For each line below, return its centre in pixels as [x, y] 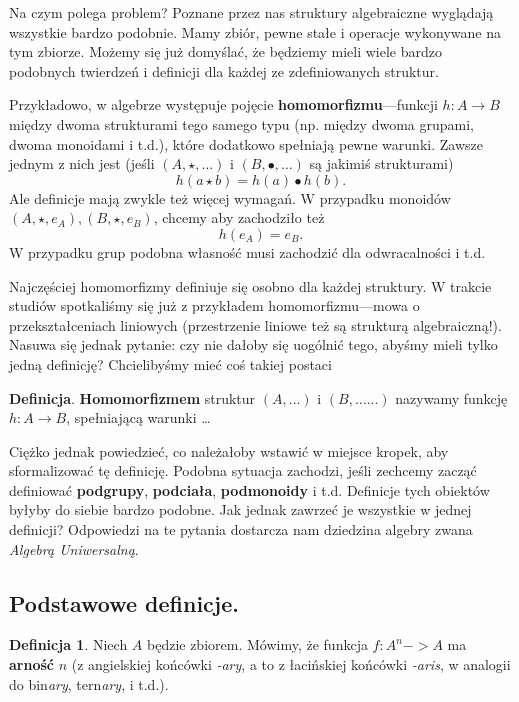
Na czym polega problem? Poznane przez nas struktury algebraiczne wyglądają [251, 12]
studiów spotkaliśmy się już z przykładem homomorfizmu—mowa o [214, 305]
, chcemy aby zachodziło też [239, 217]
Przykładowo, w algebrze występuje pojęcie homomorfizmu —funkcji [223, 104]
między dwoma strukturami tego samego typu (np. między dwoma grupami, [241, 123]
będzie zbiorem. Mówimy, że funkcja [257, 644]
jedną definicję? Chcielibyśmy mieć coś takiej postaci [170, 363]
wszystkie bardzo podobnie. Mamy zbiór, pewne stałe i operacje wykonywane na [255, 31]
